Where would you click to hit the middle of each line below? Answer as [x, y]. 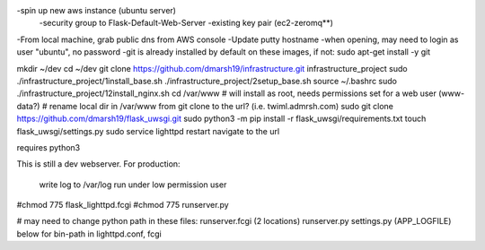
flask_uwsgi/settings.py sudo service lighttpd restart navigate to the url [148, 131]
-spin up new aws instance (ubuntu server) [97, 10]
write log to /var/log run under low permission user [133, 185]
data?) [28, 106]
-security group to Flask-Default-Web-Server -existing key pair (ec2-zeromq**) [186, 23]
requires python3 [48, 147]
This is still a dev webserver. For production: [98, 164]
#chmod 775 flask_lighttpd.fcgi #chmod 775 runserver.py [123, 205]
